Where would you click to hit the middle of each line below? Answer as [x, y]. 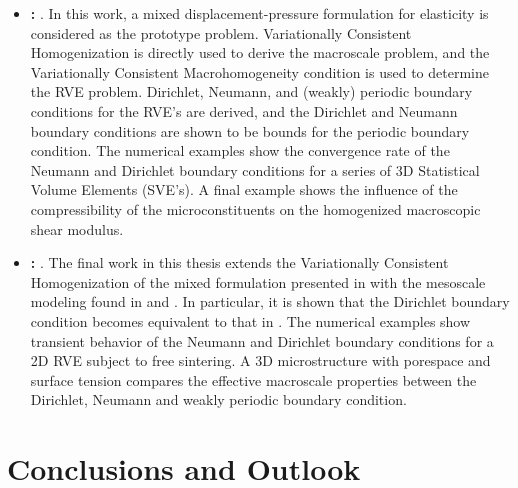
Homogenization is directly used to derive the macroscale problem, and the [260, 52]
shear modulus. [77, 228]
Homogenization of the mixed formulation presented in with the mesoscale [258, 281]
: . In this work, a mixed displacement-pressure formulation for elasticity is [259, 13]
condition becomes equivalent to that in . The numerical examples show [250, 320]
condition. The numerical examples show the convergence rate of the [240, 150]
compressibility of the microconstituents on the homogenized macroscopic [255, 208]
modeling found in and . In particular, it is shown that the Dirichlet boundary [270, 301]
